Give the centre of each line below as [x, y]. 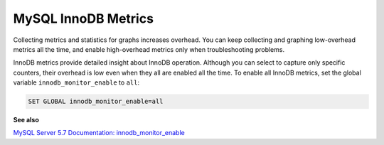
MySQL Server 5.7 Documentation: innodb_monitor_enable [99, 133]
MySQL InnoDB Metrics [84, 18]
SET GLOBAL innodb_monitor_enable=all [96, 102]
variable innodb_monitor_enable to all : [76, 82]
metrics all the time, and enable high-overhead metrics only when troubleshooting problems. [149, 49]
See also [26, 120]
